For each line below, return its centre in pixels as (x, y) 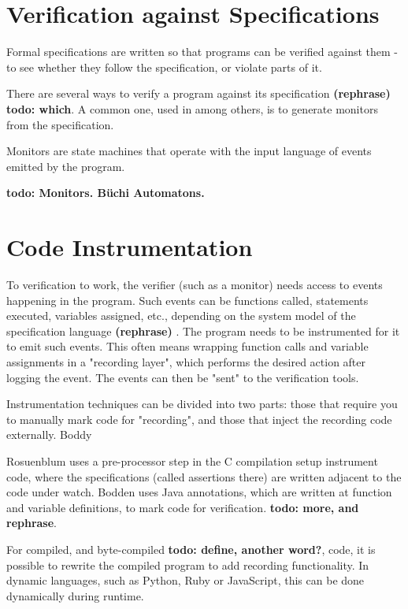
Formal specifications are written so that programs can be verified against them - (202, 52)
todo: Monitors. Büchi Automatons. (106, 193)
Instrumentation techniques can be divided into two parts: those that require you (202, 404)
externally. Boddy (49, 434)
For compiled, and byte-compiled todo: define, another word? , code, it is (191, 549)
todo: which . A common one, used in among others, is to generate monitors (192, 108)
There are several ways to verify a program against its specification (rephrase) (198, 93)
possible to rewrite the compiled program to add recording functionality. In (188, 564)
